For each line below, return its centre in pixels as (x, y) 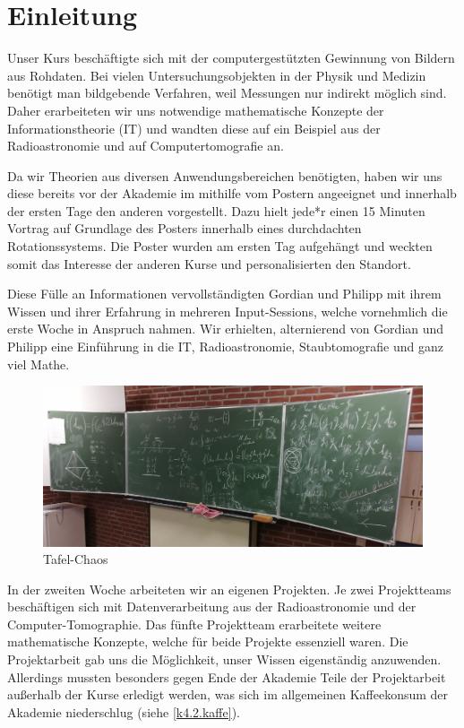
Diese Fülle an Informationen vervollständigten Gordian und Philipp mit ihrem (224, 294)
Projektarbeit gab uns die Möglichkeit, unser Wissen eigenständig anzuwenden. (224, 659)
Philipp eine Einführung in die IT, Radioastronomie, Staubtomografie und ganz (225, 347)
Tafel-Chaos (76, 559)
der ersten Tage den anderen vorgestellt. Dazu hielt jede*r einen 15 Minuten (216, 210)
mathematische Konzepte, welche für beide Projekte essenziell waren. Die (208, 641)
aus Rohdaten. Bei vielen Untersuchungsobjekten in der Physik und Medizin (217, 75)
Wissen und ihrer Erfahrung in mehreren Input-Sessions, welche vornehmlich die (228, 311)
